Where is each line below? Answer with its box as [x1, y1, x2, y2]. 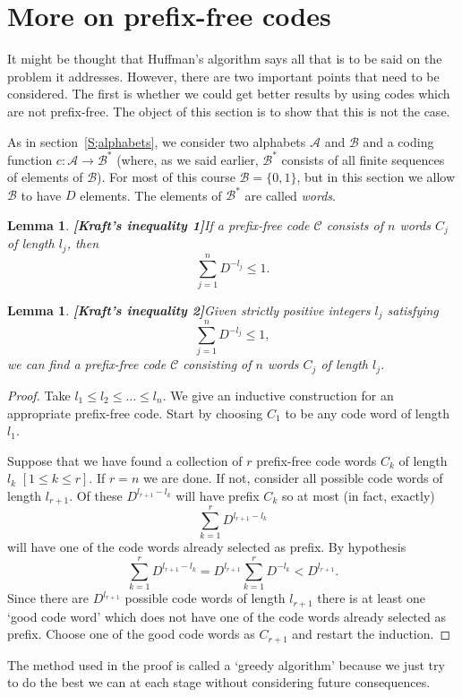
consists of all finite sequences [281, 150, 445, 168]
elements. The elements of [80, 185, 222, 204]
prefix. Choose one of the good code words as [7, 624, 255, 643]
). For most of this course [97, 168, 235, 186]
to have [21, 185, 62, 204]
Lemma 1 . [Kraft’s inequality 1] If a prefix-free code [7, 215, 310, 234]
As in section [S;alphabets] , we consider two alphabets [7, 132, 306, 151]
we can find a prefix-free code [7, 355, 167, 374]
